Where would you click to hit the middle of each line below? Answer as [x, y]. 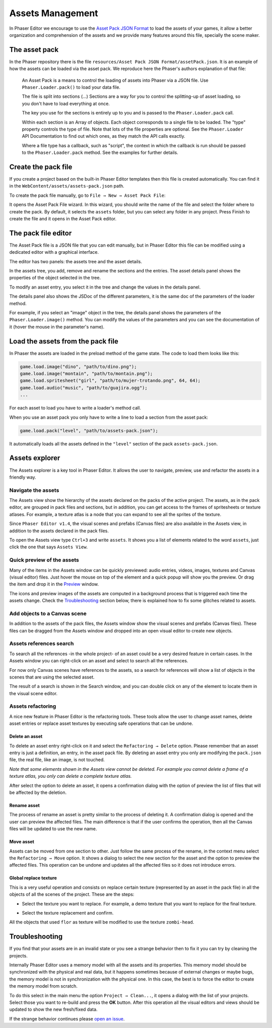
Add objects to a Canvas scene [48, 613]
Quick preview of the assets [44, 560]
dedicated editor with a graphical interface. [54, 252]
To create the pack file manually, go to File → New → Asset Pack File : [87, 195]
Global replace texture [33, 878]
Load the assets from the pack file [64, 341]
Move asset [22, 842]
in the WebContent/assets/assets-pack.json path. [67, 186]
